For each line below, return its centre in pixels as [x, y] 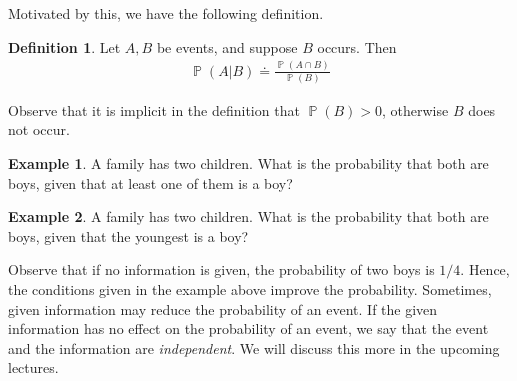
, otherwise [415, 109]
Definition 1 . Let [64, 46]
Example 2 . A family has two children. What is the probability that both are [248, 216]
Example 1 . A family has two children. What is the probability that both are [248, 163]
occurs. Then [357, 46]
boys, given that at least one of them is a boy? [150, 182]
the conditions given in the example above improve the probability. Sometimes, [250, 289]
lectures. [33, 367]
